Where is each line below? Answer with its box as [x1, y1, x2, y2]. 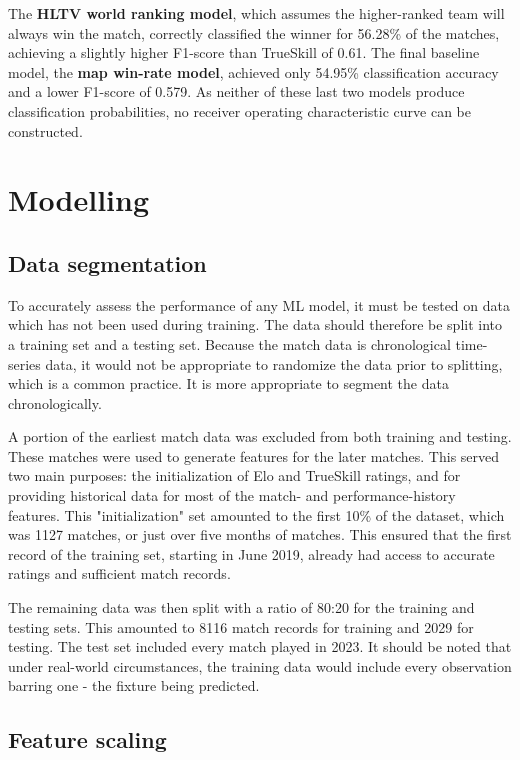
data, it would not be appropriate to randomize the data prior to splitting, [45, 353, 503, 374]
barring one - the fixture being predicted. [8, 675, 260, 696]
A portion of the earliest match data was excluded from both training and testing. [8, 426, 512, 447]
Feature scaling [8, 724, 167, 755]
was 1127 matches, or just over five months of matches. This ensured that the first [8, 524, 512, 545]
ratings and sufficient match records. [8, 563, 231, 584]
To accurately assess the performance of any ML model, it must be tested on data [8, 294, 510, 315]
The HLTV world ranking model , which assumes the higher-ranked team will [8, 3, 505, 23]
